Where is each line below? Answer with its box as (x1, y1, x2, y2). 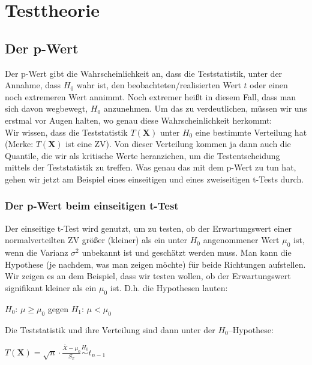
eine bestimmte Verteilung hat (195, 125, 307, 138)
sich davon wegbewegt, (5, 102, 88, 115)
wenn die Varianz (5, 246, 68, 259)
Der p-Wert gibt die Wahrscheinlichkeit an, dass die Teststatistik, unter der (5, 67, 283, 79)
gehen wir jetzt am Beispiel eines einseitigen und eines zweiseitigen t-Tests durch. (5, 172, 304, 185)
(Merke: (5, 137, 34, 150)
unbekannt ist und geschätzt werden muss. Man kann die (82, 246, 292, 259)
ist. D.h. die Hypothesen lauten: (110, 281, 228, 294)
